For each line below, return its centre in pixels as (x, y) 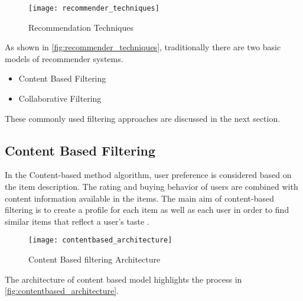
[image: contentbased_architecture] (100, 240)
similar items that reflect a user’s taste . (77, 221)
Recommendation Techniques (81, 27)
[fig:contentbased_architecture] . (62, 291)
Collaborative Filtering (60, 98)
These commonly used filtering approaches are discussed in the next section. (143, 118)
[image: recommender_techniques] (94, 8)
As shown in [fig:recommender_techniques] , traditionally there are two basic (143, 47)
